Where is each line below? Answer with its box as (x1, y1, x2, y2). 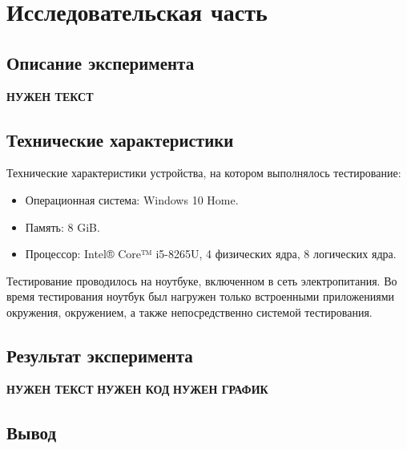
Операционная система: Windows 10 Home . (25, 191, 239, 208)
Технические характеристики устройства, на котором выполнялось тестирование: (6, 164, 401, 181)
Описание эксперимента (6, 50, 195, 75)
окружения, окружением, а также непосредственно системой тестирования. (6, 303, 373, 320)
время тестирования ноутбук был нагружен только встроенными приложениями (6, 288, 395, 305)
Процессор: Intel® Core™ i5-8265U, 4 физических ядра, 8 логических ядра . (25, 245, 397, 262)
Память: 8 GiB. (25, 218, 100, 235)
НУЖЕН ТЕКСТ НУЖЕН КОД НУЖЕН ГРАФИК (6, 380, 268, 397)
